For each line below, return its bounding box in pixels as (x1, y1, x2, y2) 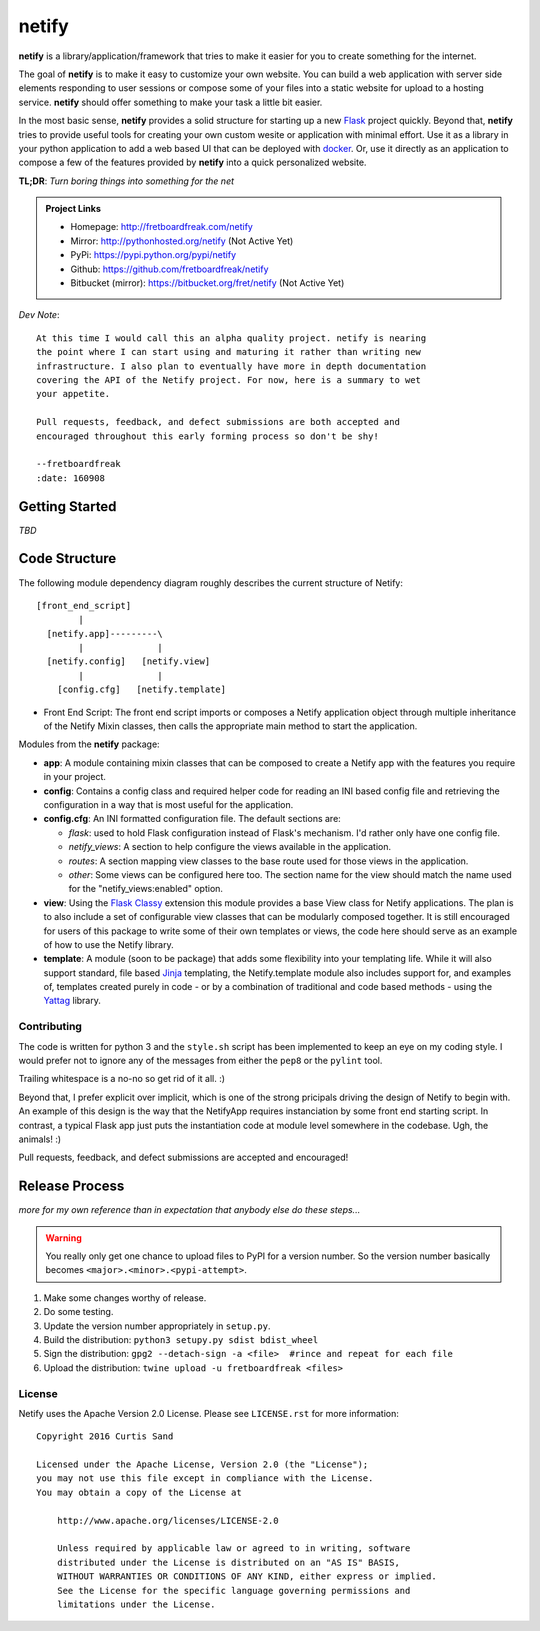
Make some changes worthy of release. (43, 1291, 207, 1304)
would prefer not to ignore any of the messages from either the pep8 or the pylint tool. (18, 1054, 383, 1066)
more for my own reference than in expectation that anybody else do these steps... (18, 1204, 361, 1216)
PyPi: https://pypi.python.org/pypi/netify (70, 249, 237, 261)
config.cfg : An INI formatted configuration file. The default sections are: (43, 813, 342, 825)
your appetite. (36, 388, 111, 400)
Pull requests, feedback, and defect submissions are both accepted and (36, 416, 400, 428)
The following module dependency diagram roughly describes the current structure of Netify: (18, 576, 404, 589)
